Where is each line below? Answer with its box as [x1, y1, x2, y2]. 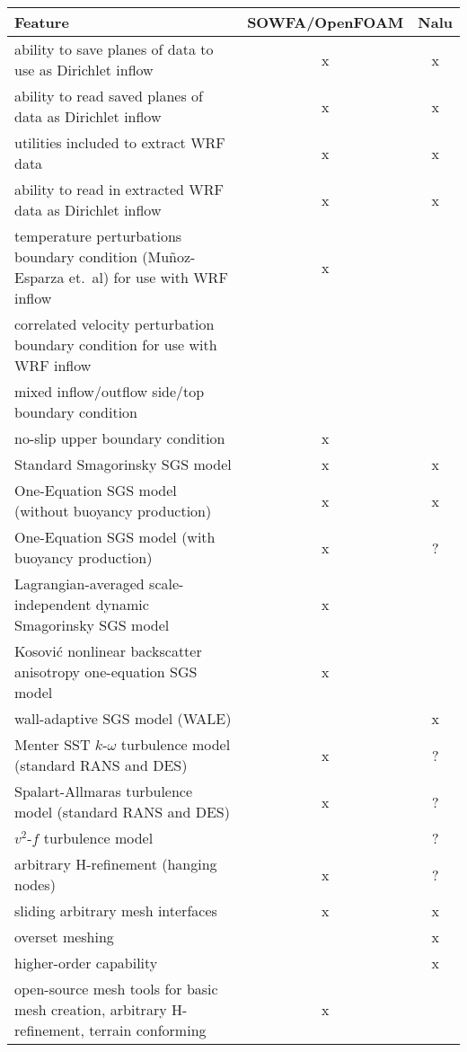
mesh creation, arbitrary [14, 999, 167, 1020]
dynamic [95, 594, 149, 614]
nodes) [14, 874, 56, 895]
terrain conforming [89, 1020, 207, 1040]
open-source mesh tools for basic [14, 978, 218, 999]
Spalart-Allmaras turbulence [14, 781, 193, 801]
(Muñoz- [142, 246, 196, 267]
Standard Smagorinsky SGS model [14, 454, 232, 474]
